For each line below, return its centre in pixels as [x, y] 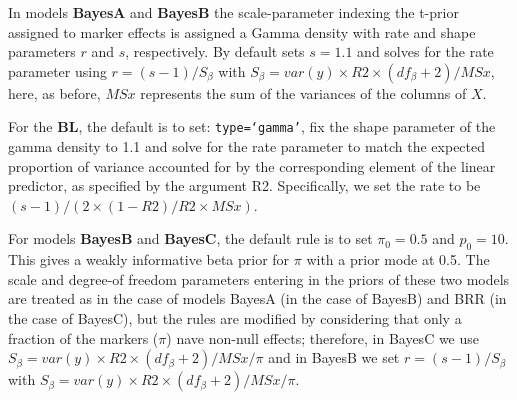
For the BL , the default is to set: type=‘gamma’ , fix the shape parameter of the [252, 126]
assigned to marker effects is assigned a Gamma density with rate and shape [242, 31]
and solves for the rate [425, 51]
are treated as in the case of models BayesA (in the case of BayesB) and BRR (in [257, 298]
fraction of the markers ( [83, 337]
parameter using [57, 70]
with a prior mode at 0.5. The [398, 259]
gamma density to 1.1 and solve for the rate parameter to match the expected [247, 146]
